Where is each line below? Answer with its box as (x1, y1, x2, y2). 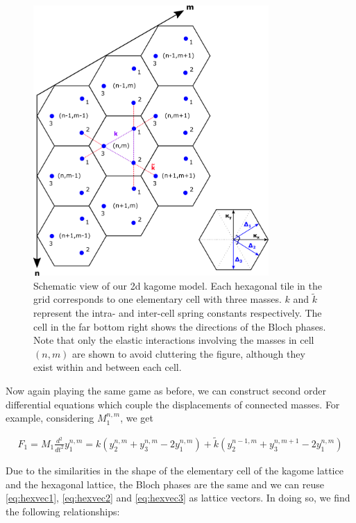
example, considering (6, 410, 94, 425)
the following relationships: (6, 504, 120, 518)
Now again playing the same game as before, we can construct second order (6, 383, 327, 397)
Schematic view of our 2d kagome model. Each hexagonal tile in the (33, 278, 322, 292)
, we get (120, 410, 154, 425)
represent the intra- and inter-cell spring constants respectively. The (33, 305, 322, 319)
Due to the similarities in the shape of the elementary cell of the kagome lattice (6, 463, 344, 477)
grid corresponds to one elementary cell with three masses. (33, 292, 282, 306)
